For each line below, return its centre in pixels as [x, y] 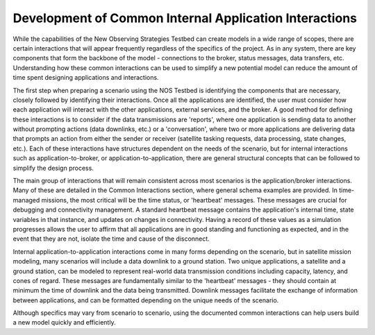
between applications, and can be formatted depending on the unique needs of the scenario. [146, 300]
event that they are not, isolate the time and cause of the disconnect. [111, 239]
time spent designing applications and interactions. [86, 78]
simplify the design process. [53, 168]
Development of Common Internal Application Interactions [185, 18]
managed [26, 200]
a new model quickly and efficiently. [64, 323]
